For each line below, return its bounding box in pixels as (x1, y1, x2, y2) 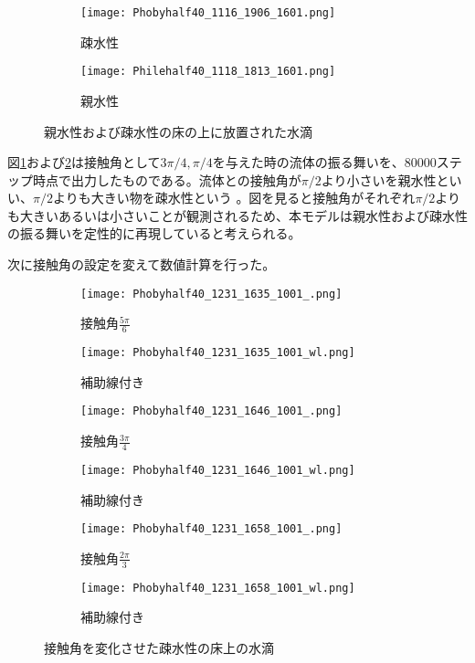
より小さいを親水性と (321, 170, 449, 189)
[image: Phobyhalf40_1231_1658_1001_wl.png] (80, 581, 355, 595)
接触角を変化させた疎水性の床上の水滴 (44, 637, 274, 657)
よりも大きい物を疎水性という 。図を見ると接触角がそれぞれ (52, 188, 416, 207)
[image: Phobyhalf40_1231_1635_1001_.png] (80, 287, 343, 300)
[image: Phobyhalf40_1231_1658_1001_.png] (80, 522, 343, 536)
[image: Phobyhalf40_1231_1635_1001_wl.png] (80, 346, 355, 360)
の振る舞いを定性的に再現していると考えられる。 (7, 224, 301, 243)
